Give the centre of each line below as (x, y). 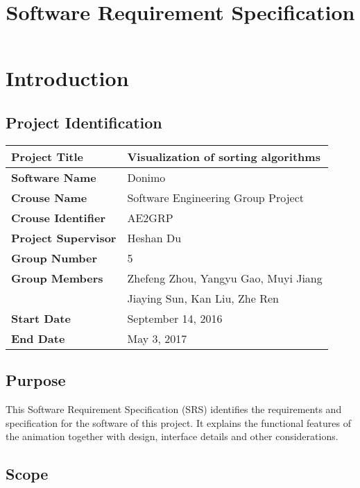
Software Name (54, 177)
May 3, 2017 (157, 338)
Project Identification (84, 122)
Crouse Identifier (58, 217)
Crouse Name (49, 197)
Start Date (41, 318)
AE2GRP (150, 217)
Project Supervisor (64, 237)
